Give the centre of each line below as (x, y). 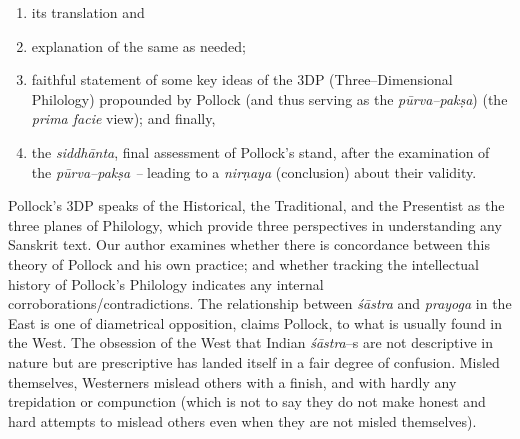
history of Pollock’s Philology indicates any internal (166, 283)
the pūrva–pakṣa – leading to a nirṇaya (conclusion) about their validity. (254, 171)
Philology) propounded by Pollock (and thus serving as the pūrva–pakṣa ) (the (269, 98)
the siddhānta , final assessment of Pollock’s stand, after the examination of (260, 151)
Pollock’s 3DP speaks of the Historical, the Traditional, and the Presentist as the (256, 205)
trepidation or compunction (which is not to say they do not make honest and (247, 401)
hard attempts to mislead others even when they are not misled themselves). (242, 420)
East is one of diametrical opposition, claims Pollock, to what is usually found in (255, 322)
